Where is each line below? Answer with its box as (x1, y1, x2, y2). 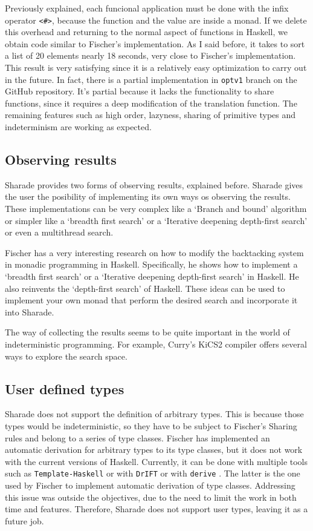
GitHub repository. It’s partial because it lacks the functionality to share (5, 85, 274, 97)
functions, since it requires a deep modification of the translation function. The (5, 96, 297, 109)
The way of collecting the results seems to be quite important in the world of (5, 326, 290, 338)
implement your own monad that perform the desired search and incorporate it (5, 294, 298, 306)
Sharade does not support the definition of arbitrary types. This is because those (5, 407, 304, 420)
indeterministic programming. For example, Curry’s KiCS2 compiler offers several (5, 337, 307, 350)
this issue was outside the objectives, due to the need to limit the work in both (5, 490, 297, 503)
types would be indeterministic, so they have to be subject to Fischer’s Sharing (5, 419, 297, 432)
